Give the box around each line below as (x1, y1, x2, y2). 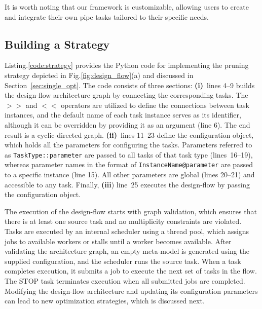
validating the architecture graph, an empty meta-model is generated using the (5, 246, 249, 256)
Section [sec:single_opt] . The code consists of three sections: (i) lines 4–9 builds (5, 80, 255, 90)
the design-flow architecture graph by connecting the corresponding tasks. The (5, 90, 248, 100)
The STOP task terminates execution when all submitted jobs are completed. (5, 275, 245, 286)
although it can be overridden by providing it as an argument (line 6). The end (5, 119, 250, 130)
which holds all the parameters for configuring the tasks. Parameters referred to (5, 139, 252, 150)
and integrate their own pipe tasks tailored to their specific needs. (5, 11, 209, 22)
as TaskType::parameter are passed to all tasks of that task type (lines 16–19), (5, 149, 253, 160)
